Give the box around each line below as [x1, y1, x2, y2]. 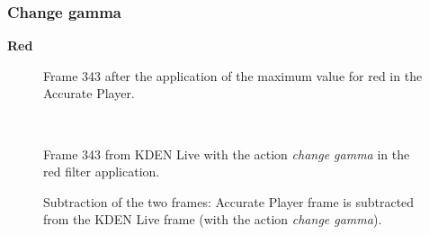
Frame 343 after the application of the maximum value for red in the [43, 66, 423, 85]
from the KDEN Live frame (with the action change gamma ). [43, 210, 382, 229]
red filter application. [43, 162, 160, 181]
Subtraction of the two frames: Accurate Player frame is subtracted [43, 192, 415, 211]
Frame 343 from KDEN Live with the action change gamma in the [43, 144, 410, 163]
